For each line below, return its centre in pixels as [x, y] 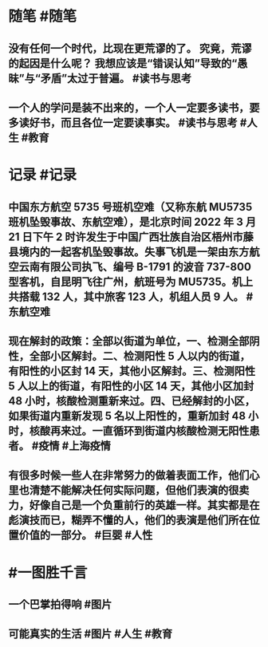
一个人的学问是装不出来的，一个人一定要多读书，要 [134, 107]
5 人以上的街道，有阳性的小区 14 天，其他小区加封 [131, 386]
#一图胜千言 [48, 572]
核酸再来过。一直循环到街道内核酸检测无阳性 [139, 430]
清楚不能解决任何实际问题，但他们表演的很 [134, 490]
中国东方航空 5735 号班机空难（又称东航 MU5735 [130, 207]
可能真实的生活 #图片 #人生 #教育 [91, 634]
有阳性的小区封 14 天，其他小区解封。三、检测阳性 [132, 371]
